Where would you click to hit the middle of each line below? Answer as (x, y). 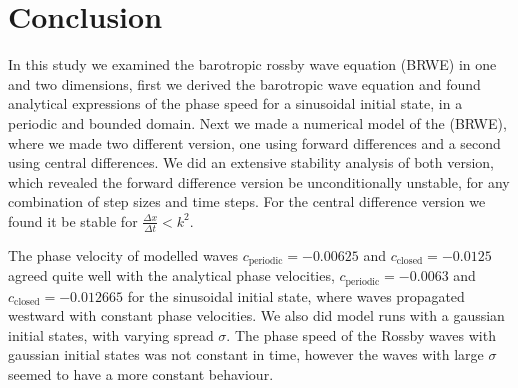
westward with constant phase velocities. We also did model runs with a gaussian (256, 315)
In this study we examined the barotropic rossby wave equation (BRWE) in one (252, 64)
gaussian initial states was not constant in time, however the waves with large (246, 354)
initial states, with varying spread (111, 334)
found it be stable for (73, 220)
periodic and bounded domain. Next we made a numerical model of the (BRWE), (257, 122)
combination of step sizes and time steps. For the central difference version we (247, 201)
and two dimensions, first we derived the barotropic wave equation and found (244, 83)
